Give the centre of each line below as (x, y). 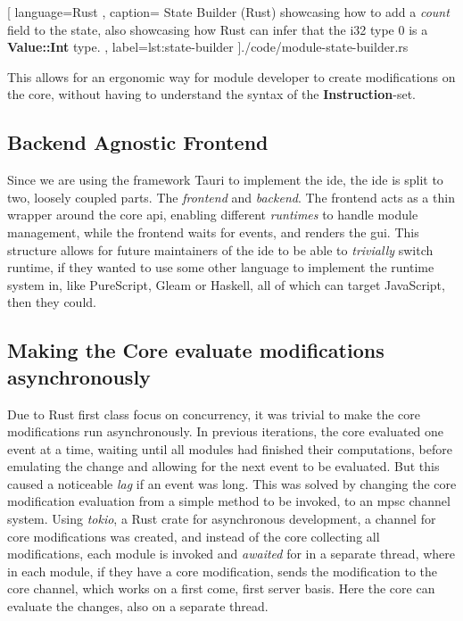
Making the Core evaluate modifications (196, 350)
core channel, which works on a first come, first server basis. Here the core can (221, 588)
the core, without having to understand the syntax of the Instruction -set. (212, 94)
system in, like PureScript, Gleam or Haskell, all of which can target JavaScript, (226, 284)
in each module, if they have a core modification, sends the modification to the (223, 571)
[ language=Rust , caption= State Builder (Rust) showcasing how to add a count (228, 12)
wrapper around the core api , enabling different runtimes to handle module (213, 215)
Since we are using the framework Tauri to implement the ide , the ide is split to (225, 180)
